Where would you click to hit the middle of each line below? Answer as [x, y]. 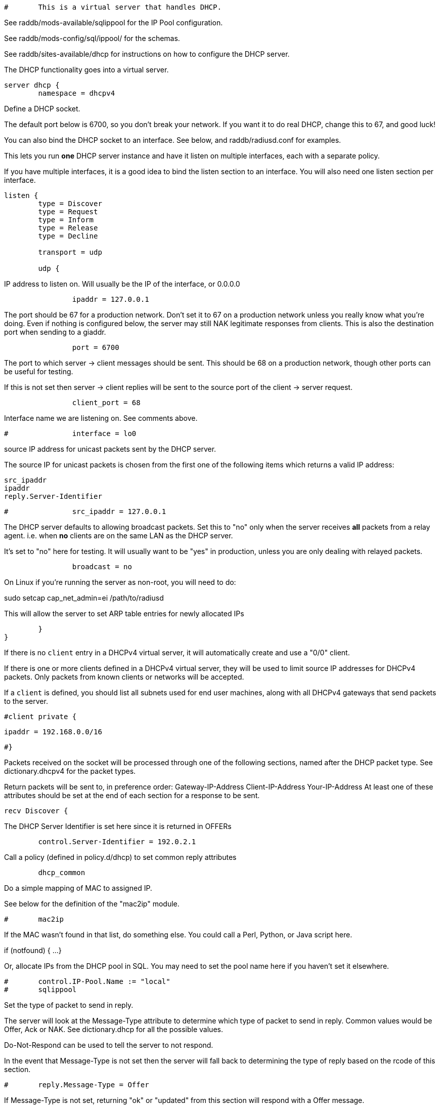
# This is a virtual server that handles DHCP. [113, 7]
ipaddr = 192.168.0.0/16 [53, 732]
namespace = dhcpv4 [77, 93]
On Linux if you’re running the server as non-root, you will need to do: [120, 582]
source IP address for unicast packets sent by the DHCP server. [110, 449]
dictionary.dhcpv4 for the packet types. [70, 771]
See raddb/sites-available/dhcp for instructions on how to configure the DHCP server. [147, 54]
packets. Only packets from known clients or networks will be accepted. [124, 677]
